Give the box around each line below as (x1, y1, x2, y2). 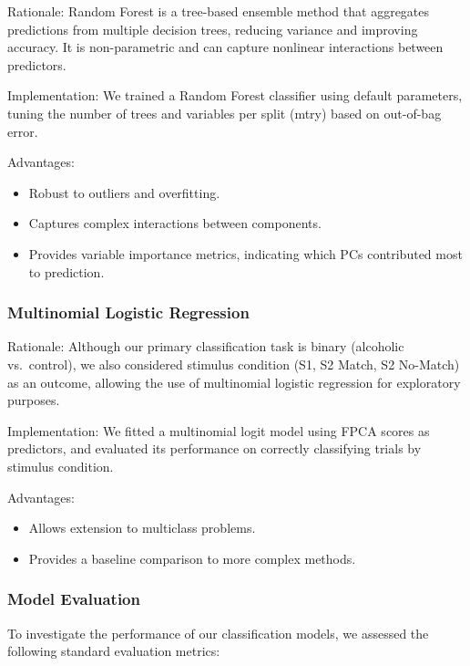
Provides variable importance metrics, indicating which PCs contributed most (28, 244, 463, 263)
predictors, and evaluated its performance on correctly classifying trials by (7, 439, 422, 458)
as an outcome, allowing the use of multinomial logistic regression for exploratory (7, 372, 461, 391)
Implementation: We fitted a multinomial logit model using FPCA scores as (7, 421, 430, 440)
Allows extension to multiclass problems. (28, 518, 256, 537)
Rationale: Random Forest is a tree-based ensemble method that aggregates (7, 2, 430, 20)
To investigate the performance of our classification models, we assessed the (7, 623, 429, 642)
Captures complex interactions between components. (28, 213, 322, 233)
